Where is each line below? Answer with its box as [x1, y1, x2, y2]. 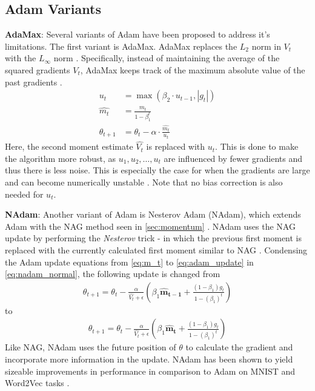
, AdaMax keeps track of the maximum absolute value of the [80, 63, 305, 76]
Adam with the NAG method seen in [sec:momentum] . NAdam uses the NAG [5, 219, 296, 232]
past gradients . [5, 75, 62, 88]
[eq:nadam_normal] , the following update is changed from [5, 267, 220, 280]
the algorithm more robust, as [5, 152, 116, 164]
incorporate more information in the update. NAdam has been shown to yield [5, 353, 293, 366]
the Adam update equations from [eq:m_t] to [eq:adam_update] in [5, 255, 254, 268]
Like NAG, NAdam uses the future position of [5, 341, 176, 353]
